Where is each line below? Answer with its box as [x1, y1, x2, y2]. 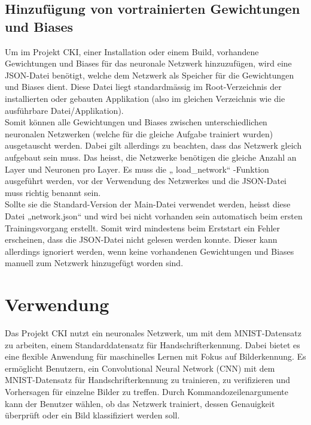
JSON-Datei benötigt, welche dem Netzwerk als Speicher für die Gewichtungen [5, 68, 294, 81]
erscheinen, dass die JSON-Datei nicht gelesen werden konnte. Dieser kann [5, 233, 278, 246]
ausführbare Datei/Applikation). [5, 104, 124, 116]
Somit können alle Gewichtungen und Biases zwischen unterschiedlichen [5, 116, 267, 128]
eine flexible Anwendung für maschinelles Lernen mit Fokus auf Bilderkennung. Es [5, 350, 306, 363]
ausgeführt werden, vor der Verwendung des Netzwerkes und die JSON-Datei [5, 174, 287, 187]
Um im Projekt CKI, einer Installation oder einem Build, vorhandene [5, 45, 259, 58]
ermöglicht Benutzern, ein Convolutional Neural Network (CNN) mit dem [5, 361, 275, 374]
